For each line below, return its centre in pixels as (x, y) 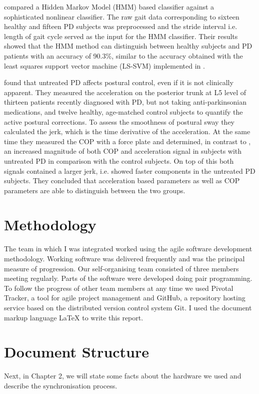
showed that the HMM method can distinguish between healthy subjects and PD (128, 46)
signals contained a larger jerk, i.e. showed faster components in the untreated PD (130, 170)
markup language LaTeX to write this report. (74, 317)
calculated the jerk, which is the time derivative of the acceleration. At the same (127, 131)
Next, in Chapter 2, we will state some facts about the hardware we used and (123, 376)
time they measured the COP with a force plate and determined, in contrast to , (127, 141)
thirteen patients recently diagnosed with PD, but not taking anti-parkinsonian (125, 102)
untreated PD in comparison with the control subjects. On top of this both (119, 160)
